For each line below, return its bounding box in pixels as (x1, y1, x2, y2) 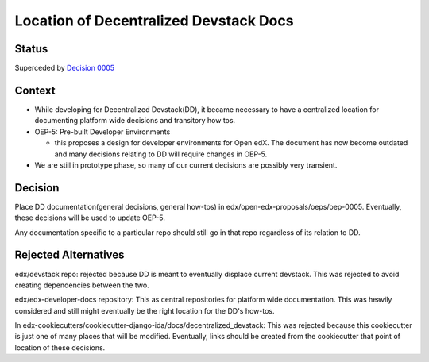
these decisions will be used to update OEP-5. (14, 213, 166, 222)
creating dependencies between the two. (14, 280, 150, 290)
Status (14, 42, 48, 56)
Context (14, 83, 56, 97)
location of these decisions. (14, 342, 106, 352)
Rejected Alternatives (14, 248, 125, 262)
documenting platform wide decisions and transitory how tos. (34, 116, 236, 125)
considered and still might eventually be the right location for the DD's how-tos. (14, 306, 275, 315)
